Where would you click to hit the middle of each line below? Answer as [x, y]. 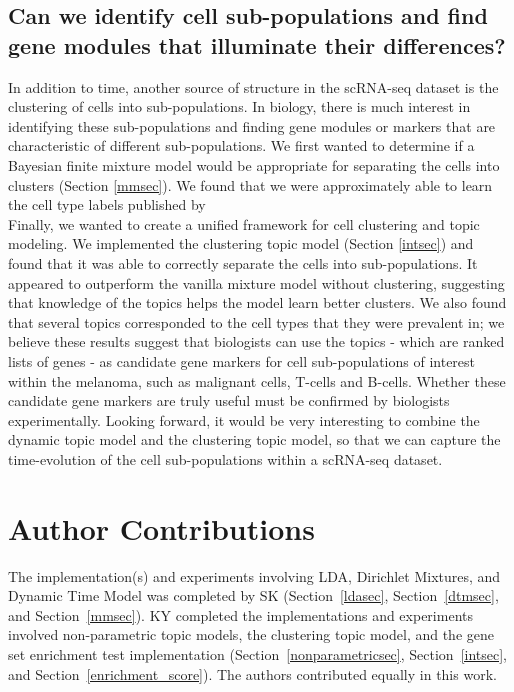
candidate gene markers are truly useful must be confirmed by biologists [229, 400]
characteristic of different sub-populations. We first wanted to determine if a [241, 145]
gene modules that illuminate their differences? [257, 44]
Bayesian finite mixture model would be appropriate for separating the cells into [254, 164]
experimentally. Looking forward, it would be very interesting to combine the [244, 419]
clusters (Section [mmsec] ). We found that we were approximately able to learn [250, 184]
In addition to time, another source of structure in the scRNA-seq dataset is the [253, 86]
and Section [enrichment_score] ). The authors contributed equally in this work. [252, 673]
